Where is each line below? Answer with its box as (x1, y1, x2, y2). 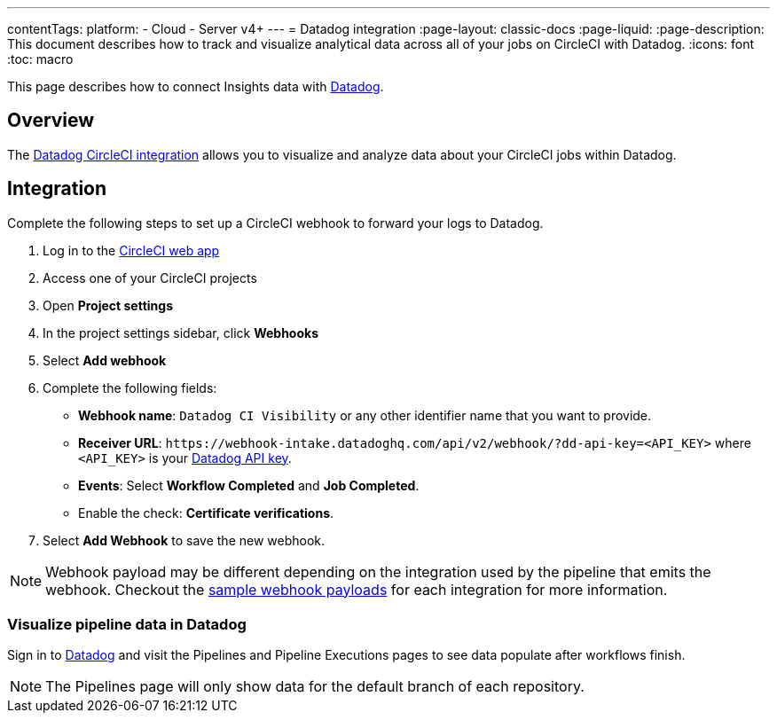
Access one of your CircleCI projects (43, 270, 257, 286)
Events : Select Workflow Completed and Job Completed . (78, 477, 420, 493)
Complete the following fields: (43, 380, 217, 395)
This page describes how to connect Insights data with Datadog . (7, 79, 384, 94)
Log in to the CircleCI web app (43, 242, 220, 258)
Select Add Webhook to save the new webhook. (43, 532, 326, 548)
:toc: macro (7, 51, 74, 67)
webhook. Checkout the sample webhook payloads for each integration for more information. (45, 580, 668, 599)
